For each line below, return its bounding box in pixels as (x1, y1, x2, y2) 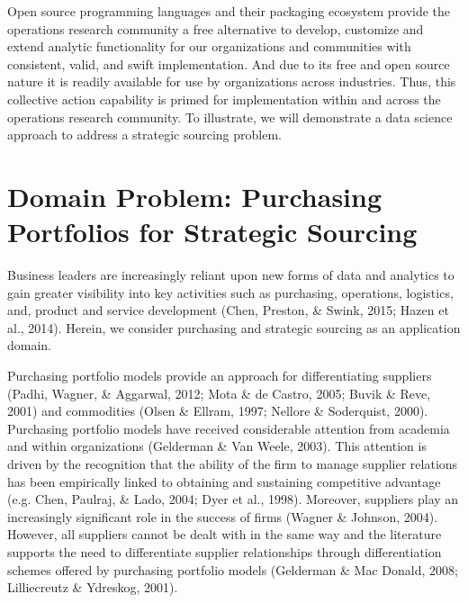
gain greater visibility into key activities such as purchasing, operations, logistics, (7, 283, 454, 301)
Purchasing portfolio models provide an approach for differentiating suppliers (7, 366, 432, 385)
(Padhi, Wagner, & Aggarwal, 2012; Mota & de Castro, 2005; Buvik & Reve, (7, 383, 431, 402)
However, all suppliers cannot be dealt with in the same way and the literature (7, 525, 442, 544)
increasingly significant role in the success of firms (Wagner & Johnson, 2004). (7, 507, 438, 526)
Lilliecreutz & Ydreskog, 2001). (7, 578, 178, 597)
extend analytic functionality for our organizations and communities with (7, 37, 411, 56)
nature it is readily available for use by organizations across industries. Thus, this (7, 72, 456, 91)
